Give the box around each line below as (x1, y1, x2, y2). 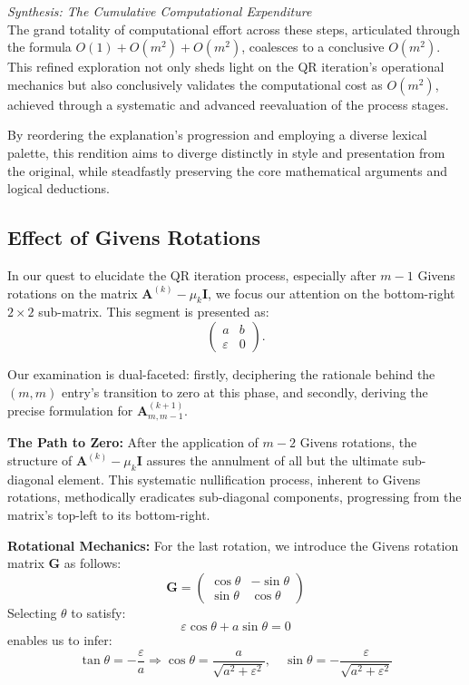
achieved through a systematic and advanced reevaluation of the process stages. (7, 94, 449, 113)
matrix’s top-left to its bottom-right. (7, 504, 210, 524)
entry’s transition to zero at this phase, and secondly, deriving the (61, 382, 428, 401)
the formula (7, 37, 72, 56)
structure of (7, 450, 73, 469)
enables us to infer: (7, 631, 112, 650)
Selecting (7, 602, 57, 621)
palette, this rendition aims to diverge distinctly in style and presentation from (7, 142, 445, 161)
